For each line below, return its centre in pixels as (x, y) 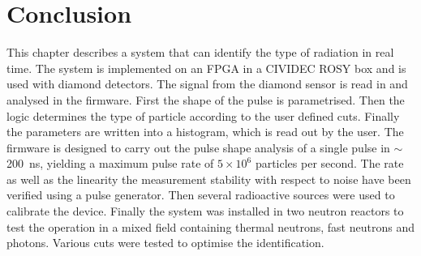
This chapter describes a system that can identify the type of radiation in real (200, 52)
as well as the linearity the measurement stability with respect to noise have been (209, 179)
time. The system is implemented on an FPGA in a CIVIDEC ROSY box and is (206, 68)
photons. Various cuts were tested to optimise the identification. (165, 243)
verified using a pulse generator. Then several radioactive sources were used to (201, 195)
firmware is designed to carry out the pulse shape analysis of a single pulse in (198, 147)
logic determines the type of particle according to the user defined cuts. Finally (203, 115)
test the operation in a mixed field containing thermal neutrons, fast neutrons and (210, 226)
